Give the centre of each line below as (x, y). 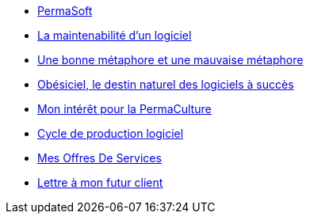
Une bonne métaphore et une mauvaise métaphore (170, 60)
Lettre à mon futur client (100, 182)
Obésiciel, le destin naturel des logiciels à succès (166, 84)
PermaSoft (65, 11)
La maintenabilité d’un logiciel (115, 35)
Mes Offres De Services (100, 158)
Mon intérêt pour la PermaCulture (124, 109)
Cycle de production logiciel (111, 133)
